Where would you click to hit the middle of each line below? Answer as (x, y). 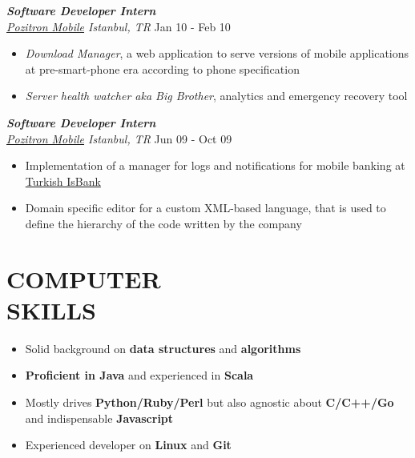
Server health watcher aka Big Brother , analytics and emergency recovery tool (216, 96)
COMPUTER (84, 278)
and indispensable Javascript (99, 418)
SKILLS (51, 309)
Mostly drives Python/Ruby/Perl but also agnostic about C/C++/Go (210, 402)
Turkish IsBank (63, 181)
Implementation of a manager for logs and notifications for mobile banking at (215, 165)
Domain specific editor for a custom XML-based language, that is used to (205, 208)
